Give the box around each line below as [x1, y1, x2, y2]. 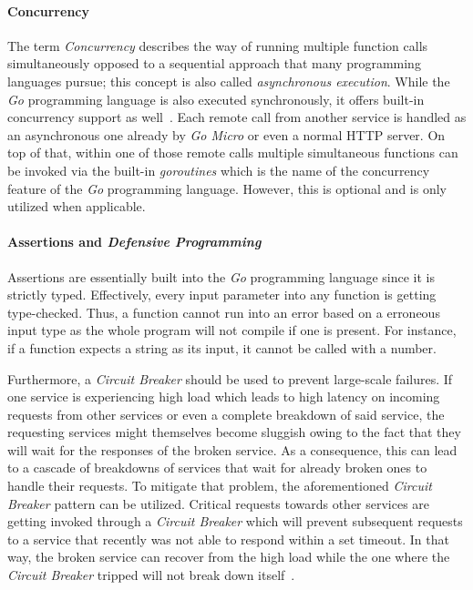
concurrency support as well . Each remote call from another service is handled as [7, 107, 467, 127]
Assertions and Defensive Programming [7, 232, 262, 251]
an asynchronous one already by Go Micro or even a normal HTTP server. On [7, 125, 446, 144]
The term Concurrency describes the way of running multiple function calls [7, 36, 428, 55]
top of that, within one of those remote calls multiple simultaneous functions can [7, 143, 458, 162]
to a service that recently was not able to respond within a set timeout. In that [7, 529, 449, 548]
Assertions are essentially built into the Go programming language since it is [7, 267, 436, 286]
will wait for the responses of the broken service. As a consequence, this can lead [7, 440, 458, 459]
